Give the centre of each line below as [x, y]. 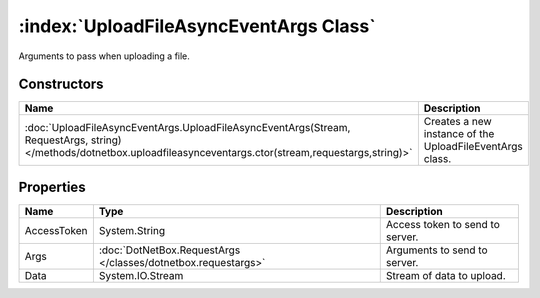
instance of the [459, 134]
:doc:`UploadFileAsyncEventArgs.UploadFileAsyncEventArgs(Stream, [187, 128]
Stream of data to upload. [446, 275]
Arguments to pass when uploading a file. [104, 56]
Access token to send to [442, 224]
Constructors [61, 84]
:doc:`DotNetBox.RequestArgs [169, 250]
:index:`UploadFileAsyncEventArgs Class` [197, 26]
